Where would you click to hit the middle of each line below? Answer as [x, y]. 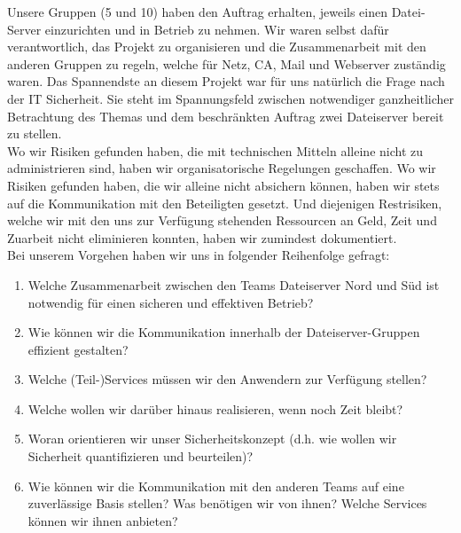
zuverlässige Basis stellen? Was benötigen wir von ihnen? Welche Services [227, 503]
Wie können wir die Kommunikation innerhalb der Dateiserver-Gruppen [224, 332]
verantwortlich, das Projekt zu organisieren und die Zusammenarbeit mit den [217, 47]
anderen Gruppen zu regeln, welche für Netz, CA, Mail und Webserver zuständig [227, 63]
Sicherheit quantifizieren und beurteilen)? [141, 456]
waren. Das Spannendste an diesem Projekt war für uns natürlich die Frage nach [226, 81]
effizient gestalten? [78, 349]
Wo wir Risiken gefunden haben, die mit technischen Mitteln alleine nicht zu [215, 150]
